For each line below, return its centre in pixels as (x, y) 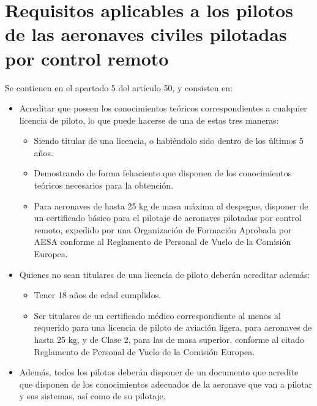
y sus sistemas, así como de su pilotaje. (92, 396)
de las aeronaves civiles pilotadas (146, 34)
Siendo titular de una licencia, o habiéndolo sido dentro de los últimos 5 (169, 141)
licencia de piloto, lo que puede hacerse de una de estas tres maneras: (149, 120)
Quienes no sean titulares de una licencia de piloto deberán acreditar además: (165, 274)
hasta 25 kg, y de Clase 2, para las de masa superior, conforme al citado (169, 339)
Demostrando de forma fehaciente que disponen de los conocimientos (163, 173)
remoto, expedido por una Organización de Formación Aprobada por (163, 229)
